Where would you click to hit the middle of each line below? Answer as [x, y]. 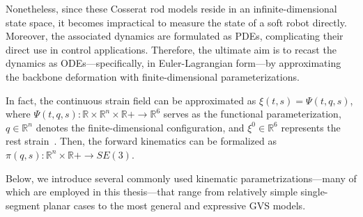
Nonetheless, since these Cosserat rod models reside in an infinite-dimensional [171, 8]
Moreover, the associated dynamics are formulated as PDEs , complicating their [175, 36]
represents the [311, 127]
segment [23, 205]
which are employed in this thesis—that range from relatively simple [152, 192]
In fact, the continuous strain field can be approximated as [131, 100]
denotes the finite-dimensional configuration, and [140, 127]
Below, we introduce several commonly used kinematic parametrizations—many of [181, 178]
